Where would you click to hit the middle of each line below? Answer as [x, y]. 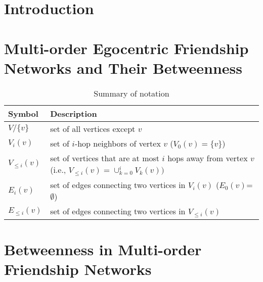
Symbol [23, 113]
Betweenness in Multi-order [103, 249]
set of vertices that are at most [105, 158]
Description [74, 113]
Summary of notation [131, 93]
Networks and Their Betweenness [123, 67]
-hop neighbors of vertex [118, 143]
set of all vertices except [93, 128]
